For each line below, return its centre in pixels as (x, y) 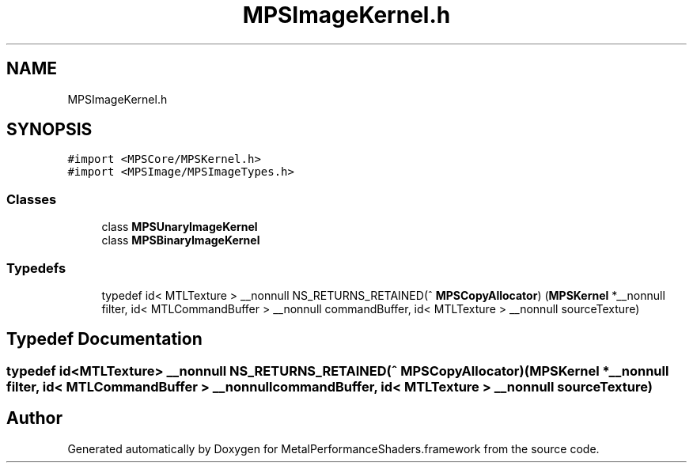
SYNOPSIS (49, 130)
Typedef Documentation (104, 339)
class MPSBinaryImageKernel (181, 240)
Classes (32, 199)
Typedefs (36, 268)
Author (34, 418)
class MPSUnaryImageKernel (180, 227)
